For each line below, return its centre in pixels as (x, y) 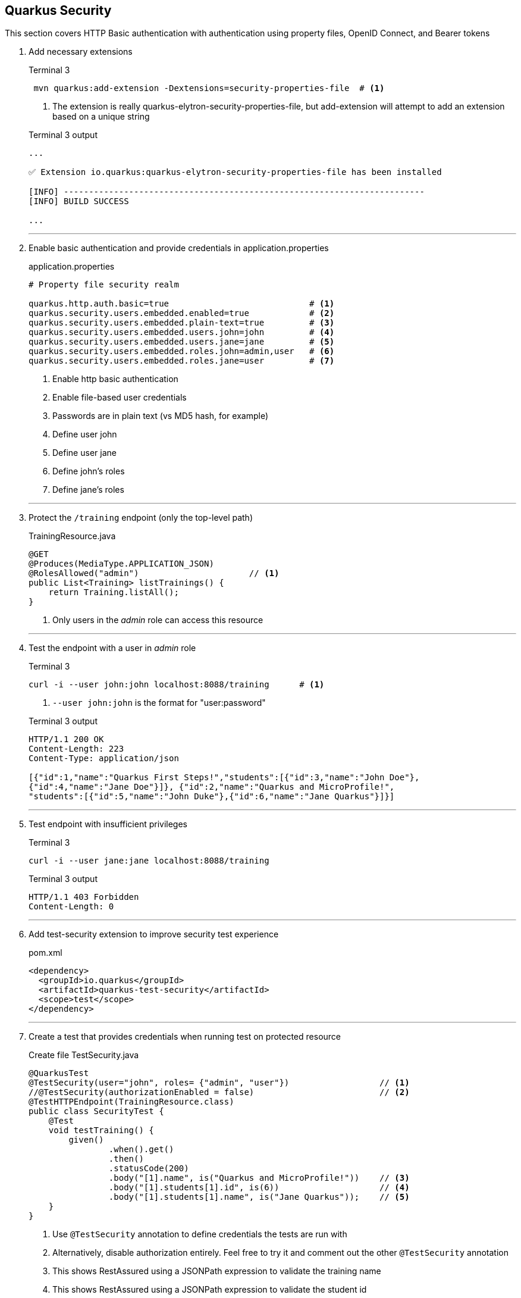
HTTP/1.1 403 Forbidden (84, 897)
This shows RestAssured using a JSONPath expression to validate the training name (217, 1271)
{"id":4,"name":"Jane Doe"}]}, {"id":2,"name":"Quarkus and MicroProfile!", (212, 787)
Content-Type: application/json (104, 759)
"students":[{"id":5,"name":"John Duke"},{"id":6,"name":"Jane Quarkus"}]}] (212, 797)
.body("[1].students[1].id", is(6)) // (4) (259, 1188)
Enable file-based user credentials (120, 398)
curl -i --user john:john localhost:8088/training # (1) (177, 685)
